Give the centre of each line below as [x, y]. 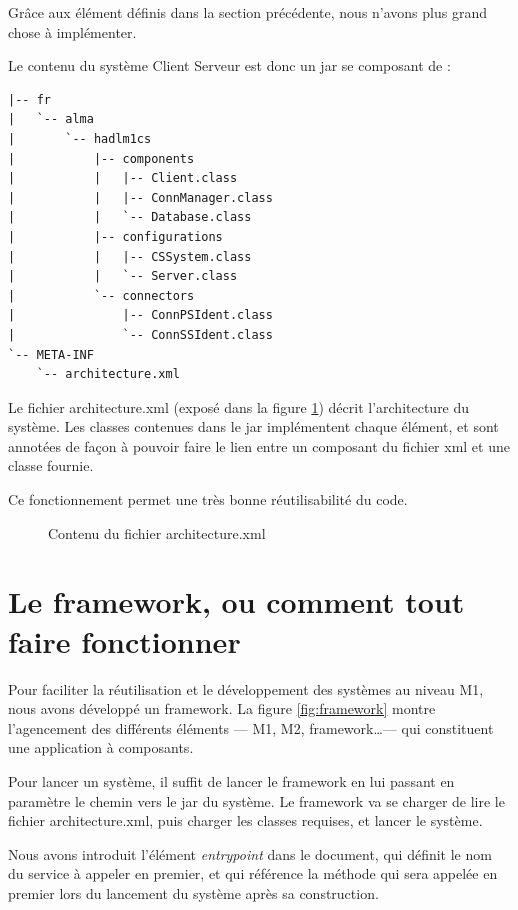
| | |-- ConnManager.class [140, 197]
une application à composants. [101, 747]
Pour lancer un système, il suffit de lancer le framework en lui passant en [231, 780]
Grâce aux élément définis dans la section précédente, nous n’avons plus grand [247, 12]
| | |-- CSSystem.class [130, 256]
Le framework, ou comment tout [236, 601]
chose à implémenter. [72, 31]
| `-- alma [51, 119]
